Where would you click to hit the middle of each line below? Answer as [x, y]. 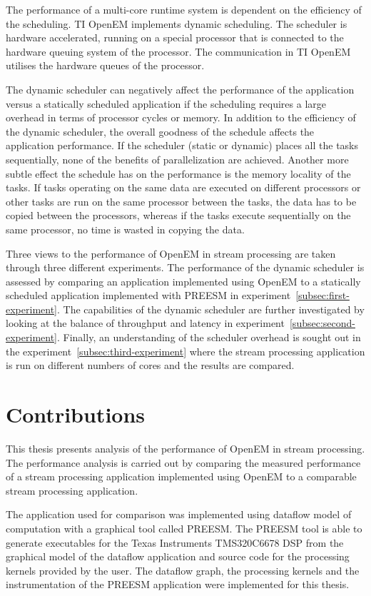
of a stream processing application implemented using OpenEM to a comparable [181, 476]
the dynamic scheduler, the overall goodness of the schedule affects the [160, 131]
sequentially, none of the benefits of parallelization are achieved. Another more [177, 159]
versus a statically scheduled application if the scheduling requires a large [166, 103]
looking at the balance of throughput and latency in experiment [145, 323]
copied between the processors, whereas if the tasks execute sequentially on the [178, 215]
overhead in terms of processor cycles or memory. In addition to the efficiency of [181, 117]
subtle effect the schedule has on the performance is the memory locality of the [178, 173]
